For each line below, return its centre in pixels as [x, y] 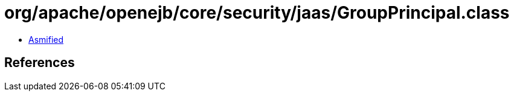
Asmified [46, 39]
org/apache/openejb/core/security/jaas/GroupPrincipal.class [257, 13]
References [40, 63]
